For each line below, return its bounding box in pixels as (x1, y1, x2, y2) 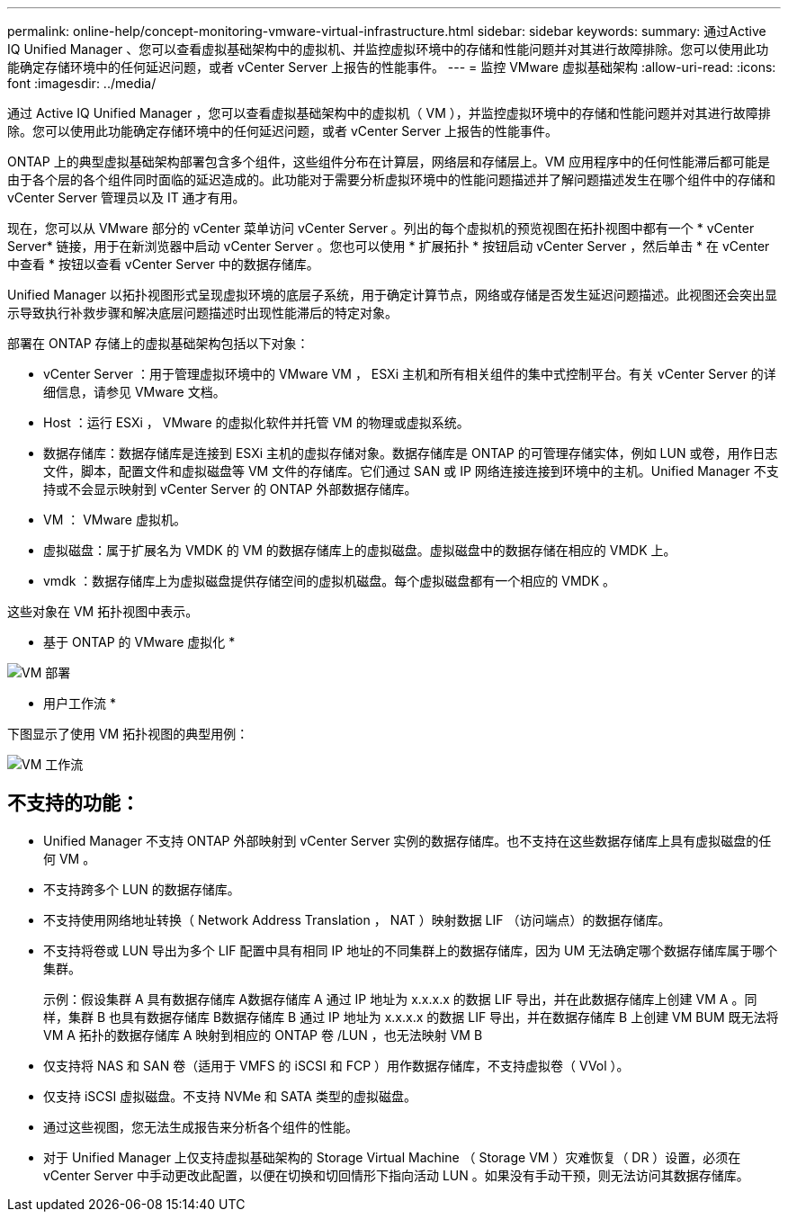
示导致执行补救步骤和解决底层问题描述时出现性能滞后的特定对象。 (7, 305, 398, 320)
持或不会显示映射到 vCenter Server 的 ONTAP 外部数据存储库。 (43, 481, 417, 497)
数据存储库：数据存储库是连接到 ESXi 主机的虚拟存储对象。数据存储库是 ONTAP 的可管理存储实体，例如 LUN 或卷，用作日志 (43, 445, 778, 461)
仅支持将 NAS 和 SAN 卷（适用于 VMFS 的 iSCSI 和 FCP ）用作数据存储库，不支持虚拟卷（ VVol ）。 (43, 1057, 630, 1073)
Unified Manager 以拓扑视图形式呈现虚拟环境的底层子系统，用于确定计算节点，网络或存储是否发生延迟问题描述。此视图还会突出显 (7, 287, 777, 302)
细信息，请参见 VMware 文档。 (43, 384, 226, 399)
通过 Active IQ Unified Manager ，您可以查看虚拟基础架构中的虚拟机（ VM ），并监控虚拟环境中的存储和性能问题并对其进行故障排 (7, 105, 771, 121)
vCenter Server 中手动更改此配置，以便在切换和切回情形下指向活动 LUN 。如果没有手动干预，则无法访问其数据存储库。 (43, 1167, 749, 1183)
